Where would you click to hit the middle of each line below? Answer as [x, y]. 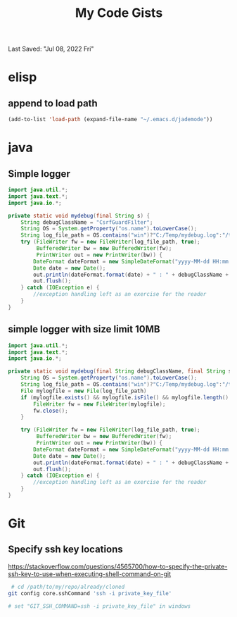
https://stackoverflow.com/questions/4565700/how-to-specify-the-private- [118, 566]
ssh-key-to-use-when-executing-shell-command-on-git [90, 574]
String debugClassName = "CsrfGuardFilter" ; [87, 222]
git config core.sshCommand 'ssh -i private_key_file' [90, 593]
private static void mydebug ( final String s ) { [79, 216]
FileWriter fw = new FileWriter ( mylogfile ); [100, 404]
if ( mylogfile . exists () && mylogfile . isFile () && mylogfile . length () [125, 397]
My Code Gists [119, 13]
